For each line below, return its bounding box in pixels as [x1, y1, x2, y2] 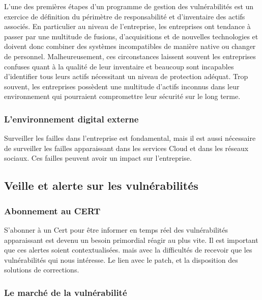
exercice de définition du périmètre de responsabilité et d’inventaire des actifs [4, 11, 245, 21]
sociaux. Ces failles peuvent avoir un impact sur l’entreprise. [4, 153, 192, 163]
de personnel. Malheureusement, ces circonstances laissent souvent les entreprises [4, 51, 256, 61]
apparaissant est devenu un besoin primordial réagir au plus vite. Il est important [4, 234, 258, 245]
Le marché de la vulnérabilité [4, 286, 127, 298]
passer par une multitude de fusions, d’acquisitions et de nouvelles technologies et [4, 31, 258, 41]
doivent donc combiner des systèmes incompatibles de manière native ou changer [4, 41, 256, 52]
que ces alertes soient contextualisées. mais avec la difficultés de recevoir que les [4, 244, 252, 255]
